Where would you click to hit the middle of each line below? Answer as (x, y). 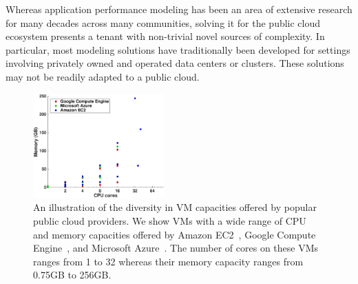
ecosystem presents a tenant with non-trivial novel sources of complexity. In (165, 36)
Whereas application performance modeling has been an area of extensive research (179, 9)
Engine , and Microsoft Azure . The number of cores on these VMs (176, 248)
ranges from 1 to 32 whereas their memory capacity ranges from (168, 261)
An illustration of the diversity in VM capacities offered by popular (175, 207)
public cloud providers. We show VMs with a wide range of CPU (170, 221)
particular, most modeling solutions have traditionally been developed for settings (178, 49)
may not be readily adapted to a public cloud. (103, 76)
